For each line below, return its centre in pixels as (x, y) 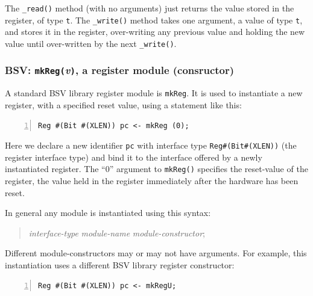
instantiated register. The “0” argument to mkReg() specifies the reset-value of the (156, 169)
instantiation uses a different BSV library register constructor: (120, 265)
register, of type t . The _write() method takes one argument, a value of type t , (154, 20)
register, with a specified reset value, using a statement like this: (123, 105)
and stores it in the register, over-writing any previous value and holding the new (155, 32)
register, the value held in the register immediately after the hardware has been (152, 181)
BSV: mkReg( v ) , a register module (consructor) (120, 70)
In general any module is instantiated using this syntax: (108, 213)
